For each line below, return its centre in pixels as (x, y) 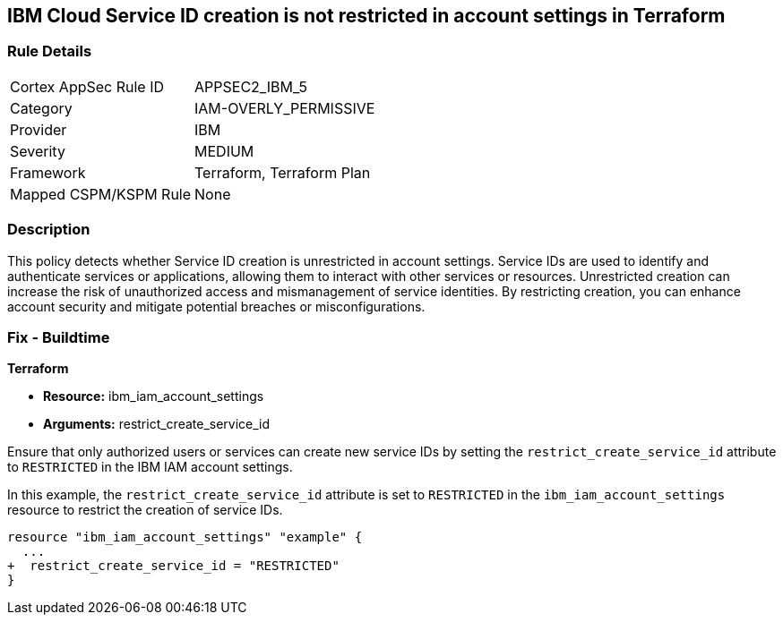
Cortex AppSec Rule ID (87, 86)
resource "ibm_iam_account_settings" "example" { (185, 537)
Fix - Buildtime (59, 337)
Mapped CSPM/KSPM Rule (101, 194)
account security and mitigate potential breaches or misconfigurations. (216, 306)
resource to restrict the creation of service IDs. (145, 510)
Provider (39, 129)
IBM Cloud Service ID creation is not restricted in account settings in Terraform (366, 16)
